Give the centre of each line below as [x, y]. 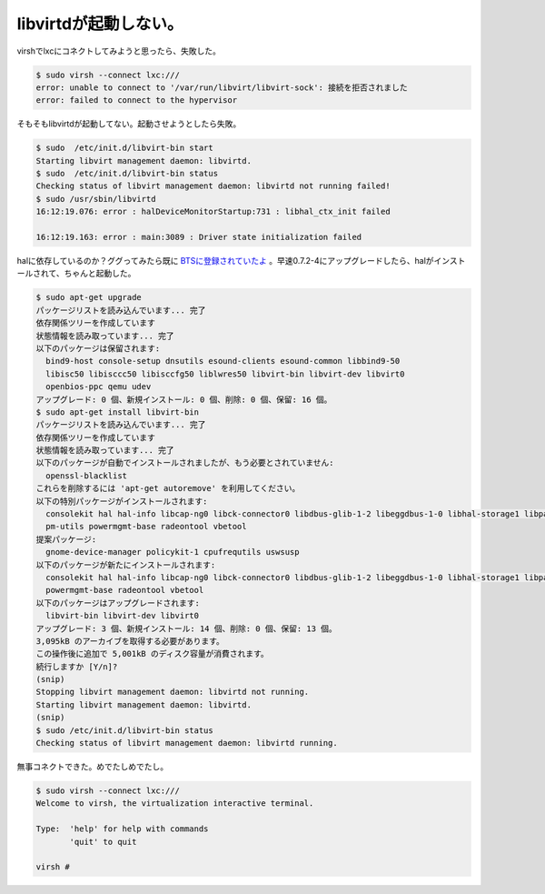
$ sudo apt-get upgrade [89, 297]
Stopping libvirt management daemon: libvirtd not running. [173, 692]
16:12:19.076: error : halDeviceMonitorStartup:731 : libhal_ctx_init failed [213, 212]
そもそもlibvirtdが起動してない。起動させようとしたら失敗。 [129, 124]
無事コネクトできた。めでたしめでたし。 [92, 767]
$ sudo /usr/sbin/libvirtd [96, 199]
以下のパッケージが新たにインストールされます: [126, 565]
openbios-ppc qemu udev [99, 387]
